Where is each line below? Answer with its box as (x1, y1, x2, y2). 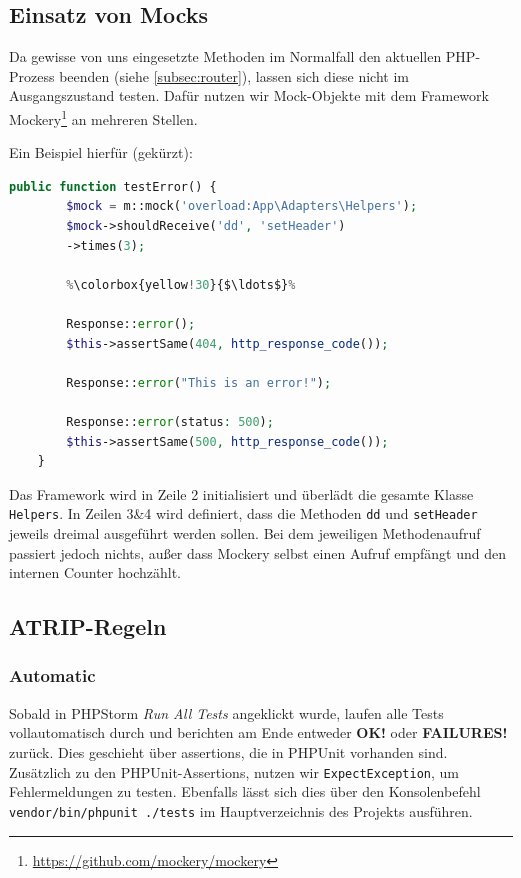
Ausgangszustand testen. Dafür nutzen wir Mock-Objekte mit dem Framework (9, 85, 489, 106)
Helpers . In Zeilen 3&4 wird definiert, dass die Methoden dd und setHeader (9, 503, 478, 524)
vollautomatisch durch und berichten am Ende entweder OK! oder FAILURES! (9, 722, 508, 743)
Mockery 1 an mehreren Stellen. (9, 105, 198, 129)
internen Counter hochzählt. (9, 562, 181, 583)
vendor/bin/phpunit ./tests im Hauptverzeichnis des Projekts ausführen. (9, 800, 473, 821)
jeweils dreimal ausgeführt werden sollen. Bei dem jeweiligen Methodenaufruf (9, 522, 481, 543)
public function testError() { (9, 179, 217, 194)
